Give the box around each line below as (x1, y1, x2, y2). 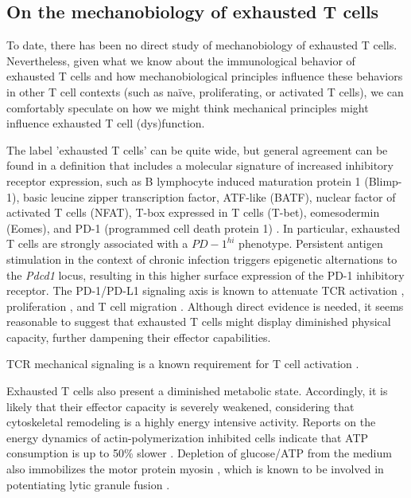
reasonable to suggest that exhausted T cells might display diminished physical (6, 313, 391, 330)
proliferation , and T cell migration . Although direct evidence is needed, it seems (6, 297, 404, 314)
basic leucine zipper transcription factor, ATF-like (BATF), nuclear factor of (22, 188, 396, 205)
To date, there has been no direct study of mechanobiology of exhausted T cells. (6, 37, 397, 53)
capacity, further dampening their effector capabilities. (6, 328, 271, 345)
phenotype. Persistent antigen (238, 235, 383, 252)
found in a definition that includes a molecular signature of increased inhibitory (6, 157, 394, 174)
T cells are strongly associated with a (6, 235, 188, 252)
